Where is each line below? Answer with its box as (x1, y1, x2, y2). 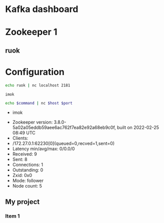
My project (5, 197, 40, 206)
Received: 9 (12, 151, 37, 157)
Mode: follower (12, 177, 44, 183)
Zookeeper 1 (5, 26, 57, 38)
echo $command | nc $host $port (5, 100, 72, 105)
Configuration (5, 66, 65, 77)
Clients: (12, 135, 28, 141)
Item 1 (5, 212, 20, 219)
